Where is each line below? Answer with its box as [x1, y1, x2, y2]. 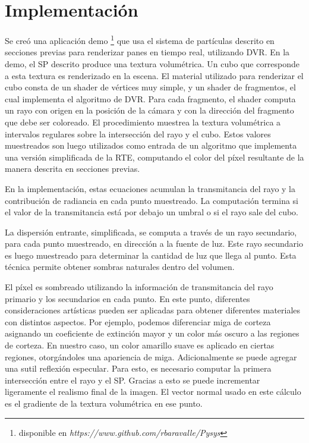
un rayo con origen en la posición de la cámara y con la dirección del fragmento [5, 104, 294, 117]
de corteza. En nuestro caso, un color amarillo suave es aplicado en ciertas [5, 339, 275, 351]
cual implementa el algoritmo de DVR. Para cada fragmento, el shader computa [5, 92, 296, 105]
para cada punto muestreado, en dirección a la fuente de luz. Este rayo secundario [5, 237, 303, 250]
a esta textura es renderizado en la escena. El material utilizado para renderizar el [5, 69, 304, 81]
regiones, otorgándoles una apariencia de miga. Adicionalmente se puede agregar [5, 350, 297, 363]
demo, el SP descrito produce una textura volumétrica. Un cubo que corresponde [5, 57, 300, 70]
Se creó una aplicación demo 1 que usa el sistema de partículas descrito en [5, 33, 275, 46]
